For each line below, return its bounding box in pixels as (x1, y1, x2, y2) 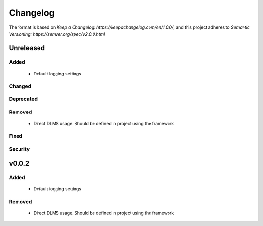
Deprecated (9, 95, 38, 102)
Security (9, 146, 30, 152)
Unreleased (9, 44, 45, 52)
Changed (9, 83, 32, 90)
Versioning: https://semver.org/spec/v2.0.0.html (9, 31, 105, 37)
